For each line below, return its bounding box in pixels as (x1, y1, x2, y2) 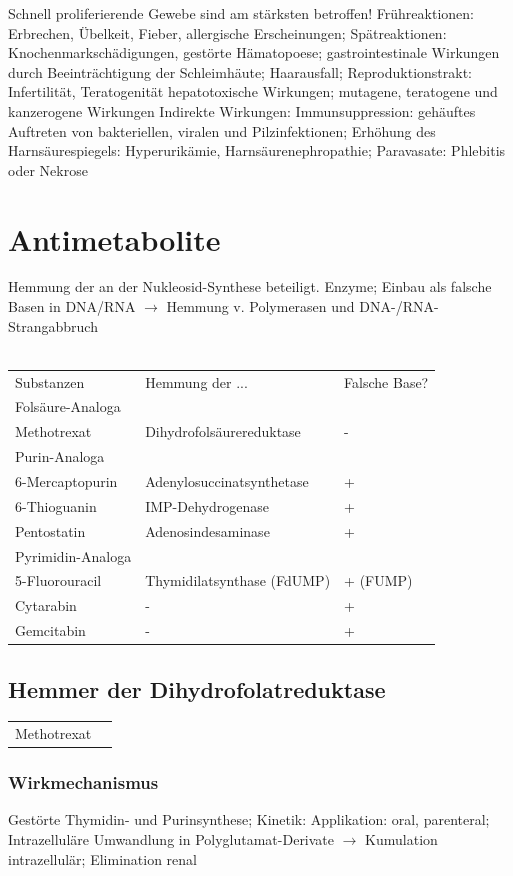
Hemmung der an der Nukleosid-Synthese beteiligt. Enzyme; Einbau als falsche (8, 276, 492, 297)
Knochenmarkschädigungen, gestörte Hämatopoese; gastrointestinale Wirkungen (8, 42, 500, 63)
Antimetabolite (8, 218, 221, 259)
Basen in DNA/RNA (8, 296, 136, 317)
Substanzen (15, 371, 85, 392)
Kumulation (365, 828, 438, 849)
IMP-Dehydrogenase (145, 495, 269, 516)
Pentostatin (15, 520, 86, 541)
